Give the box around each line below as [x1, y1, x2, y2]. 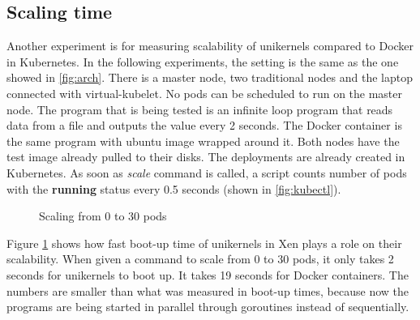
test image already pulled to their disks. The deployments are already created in [6, 148, 405, 165]
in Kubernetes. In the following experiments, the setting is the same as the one [6, 53, 399, 70]
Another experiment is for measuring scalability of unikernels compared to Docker [6, 37, 414, 54]
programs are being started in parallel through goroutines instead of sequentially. [6, 298, 409, 315]
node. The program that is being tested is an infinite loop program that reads [6, 100, 393, 117]
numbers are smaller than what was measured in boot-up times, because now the [6, 282, 409, 299]
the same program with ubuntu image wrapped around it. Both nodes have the [6, 132, 400, 149]
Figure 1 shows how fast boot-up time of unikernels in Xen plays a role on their [6, 234, 402, 251]
